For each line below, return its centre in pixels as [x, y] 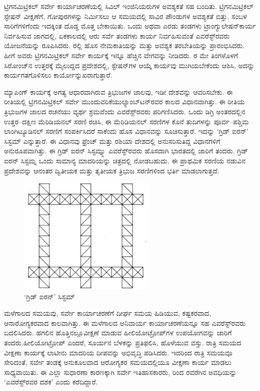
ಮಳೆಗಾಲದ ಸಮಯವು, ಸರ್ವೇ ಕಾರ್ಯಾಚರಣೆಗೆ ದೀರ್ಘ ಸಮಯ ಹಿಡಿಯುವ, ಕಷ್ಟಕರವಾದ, [108, 313]
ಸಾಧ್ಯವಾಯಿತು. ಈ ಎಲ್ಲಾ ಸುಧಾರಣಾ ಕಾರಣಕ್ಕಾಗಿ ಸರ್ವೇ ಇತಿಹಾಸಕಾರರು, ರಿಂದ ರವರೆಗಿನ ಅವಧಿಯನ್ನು [120, 372]
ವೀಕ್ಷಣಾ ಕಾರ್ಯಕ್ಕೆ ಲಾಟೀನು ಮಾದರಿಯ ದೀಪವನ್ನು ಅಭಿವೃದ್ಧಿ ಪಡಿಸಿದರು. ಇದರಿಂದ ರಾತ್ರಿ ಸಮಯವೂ [118, 352]
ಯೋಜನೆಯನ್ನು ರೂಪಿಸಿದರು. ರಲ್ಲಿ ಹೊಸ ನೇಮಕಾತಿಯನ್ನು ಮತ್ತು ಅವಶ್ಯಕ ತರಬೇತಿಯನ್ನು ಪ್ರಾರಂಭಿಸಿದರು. [124, 45]
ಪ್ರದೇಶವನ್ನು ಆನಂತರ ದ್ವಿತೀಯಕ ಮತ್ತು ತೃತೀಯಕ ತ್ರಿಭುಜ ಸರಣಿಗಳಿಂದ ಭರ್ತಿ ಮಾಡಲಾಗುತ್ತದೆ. [112, 170]
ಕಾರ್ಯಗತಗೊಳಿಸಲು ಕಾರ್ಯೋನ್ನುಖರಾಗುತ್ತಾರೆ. [58, 75]
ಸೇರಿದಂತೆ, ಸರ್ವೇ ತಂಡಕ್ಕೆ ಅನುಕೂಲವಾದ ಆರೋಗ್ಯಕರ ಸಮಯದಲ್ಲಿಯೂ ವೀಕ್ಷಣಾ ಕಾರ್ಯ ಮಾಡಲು [118, 362]
